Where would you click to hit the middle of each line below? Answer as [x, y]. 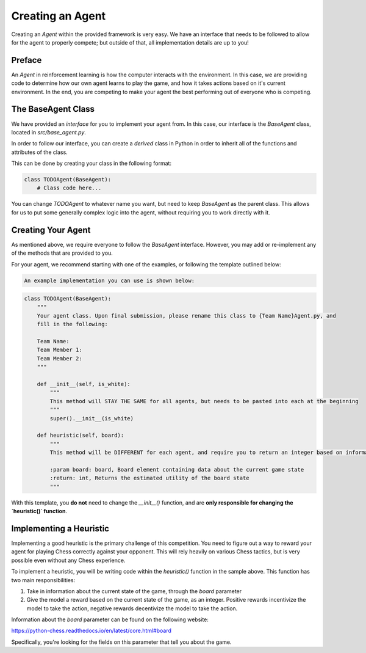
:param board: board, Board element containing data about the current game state [177, 469]
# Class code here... [69, 188]
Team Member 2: [59, 358]
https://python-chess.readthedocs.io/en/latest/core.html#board [91, 631]
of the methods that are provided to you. [62, 253]
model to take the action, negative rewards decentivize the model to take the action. [132, 608]
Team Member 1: [59, 350]
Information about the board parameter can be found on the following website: [110, 619]
